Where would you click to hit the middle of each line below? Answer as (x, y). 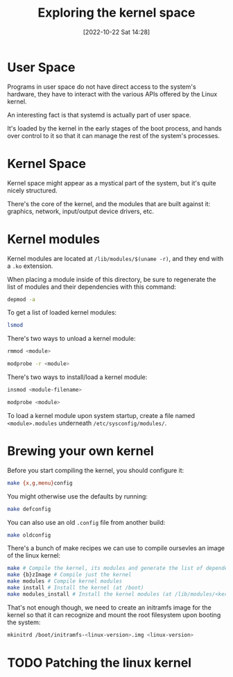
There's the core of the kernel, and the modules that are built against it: (109, 203)
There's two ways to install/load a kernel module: (77, 377)
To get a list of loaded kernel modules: (62, 312)
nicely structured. (32, 190)
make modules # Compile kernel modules (65, 581)
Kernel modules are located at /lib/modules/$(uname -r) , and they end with (115, 258)
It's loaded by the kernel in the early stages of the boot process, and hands (114, 128)
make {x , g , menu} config (40, 483)
